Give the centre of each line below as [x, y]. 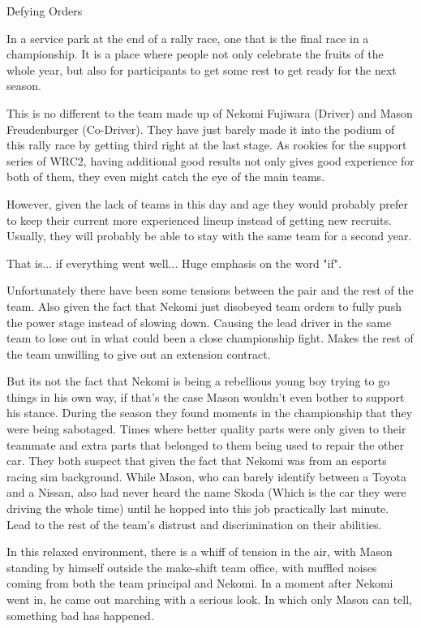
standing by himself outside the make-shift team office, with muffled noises [192, 567]
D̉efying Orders [45, 11]
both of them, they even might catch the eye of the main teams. [166, 177]
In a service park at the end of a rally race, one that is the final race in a [188, 38]
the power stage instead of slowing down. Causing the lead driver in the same [199, 322]
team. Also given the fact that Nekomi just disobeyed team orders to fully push [204, 306]
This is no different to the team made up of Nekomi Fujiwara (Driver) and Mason [210, 112]
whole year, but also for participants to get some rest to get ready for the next [202, 69]
